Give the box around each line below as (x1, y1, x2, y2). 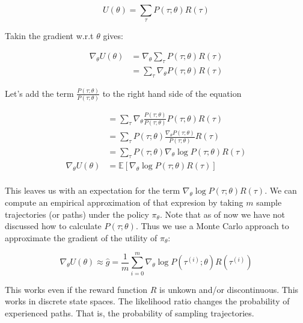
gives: (103, 29, 123, 42)
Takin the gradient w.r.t (5, 29, 94, 42)
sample (256, 196, 282, 209)
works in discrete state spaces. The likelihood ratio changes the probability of (5, 295, 290, 307)
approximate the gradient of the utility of (5, 231, 158, 244)
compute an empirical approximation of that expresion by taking (5, 196, 243, 209)
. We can (265, 184, 297, 197)
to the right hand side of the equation (102, 87, 242, 99)
